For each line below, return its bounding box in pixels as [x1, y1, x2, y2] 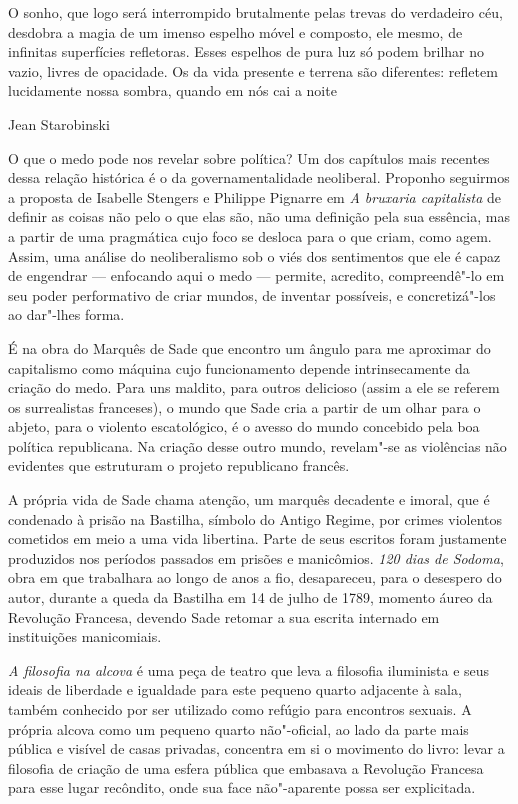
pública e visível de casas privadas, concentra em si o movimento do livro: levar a [8, 738, 505, 759]
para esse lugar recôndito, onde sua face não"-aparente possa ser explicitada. [8, 777, 476, 798]
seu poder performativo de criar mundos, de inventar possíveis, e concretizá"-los [8, 284, 496, 305]
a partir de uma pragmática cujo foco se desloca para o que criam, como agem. [8, 225, 492, 246]
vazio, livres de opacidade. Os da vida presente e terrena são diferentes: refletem [8, 60, 498, 81]
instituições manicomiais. [8, 626, 162, 647]
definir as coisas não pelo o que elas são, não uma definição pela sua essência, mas [8, 206, 510, 227]
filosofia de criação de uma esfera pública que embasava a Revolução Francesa [8, 757, 484, 778]
